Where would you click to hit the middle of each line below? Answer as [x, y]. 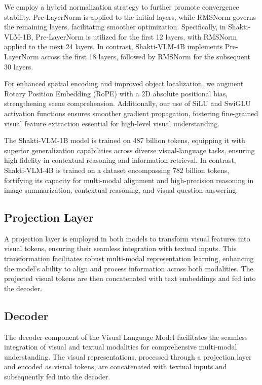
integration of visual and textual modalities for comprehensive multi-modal [121, 347]
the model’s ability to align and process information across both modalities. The [129, 268]
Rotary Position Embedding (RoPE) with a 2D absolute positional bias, [116, 93]
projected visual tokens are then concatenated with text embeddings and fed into [130, 278]
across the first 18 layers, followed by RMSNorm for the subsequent [146, 56]
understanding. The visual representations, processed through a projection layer [128, 356]
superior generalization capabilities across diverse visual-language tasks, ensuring [129, 150]
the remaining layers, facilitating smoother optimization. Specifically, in [115, 27]
